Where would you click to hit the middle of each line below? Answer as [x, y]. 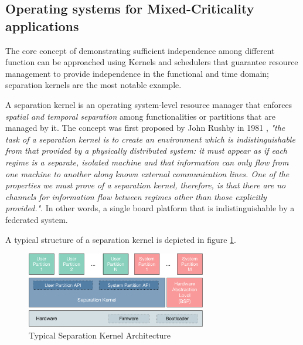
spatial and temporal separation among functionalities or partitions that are [140, 116]
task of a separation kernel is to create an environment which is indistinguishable [150, 139]
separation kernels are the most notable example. [93, 85]
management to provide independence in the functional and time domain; [137, 73]
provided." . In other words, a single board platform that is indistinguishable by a [150, 208]
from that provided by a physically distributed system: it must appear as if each [146, 150]
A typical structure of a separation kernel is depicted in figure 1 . [121, 239]
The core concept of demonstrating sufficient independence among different [140, 50]
